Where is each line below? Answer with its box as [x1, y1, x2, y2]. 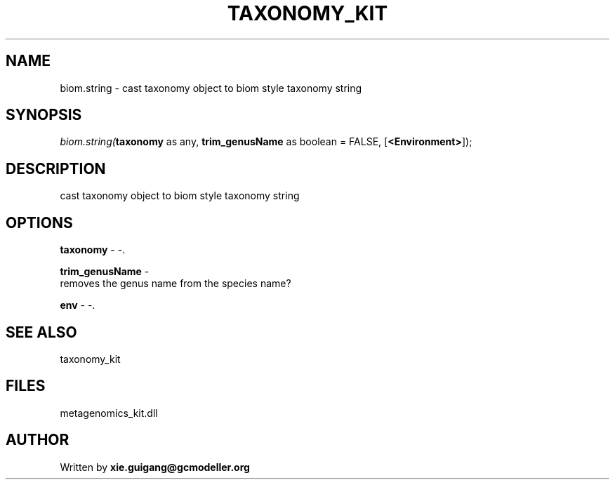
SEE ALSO [6, 323, 77, 341]
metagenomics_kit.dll [60, 406, 158, 419]
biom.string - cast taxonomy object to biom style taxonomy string [60, 81, 362, 94]
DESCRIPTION [6, 159, 106, 178]
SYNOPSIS [6, 106, 82, 124]
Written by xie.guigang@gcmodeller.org [60, 460, 250, 473]
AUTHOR [6, 431, 70, 449]
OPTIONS [6, 213, 73, 232]
